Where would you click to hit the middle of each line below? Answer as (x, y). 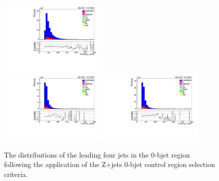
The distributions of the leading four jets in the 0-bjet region (97, 154)
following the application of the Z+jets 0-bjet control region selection (109, 164)
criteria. (16, 174)
